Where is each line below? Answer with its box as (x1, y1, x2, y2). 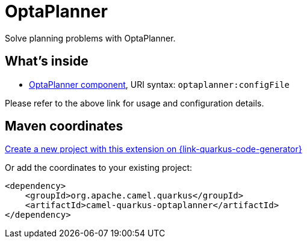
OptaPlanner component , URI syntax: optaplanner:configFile (29, 79, 290, 90)
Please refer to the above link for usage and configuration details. (5, 97, 264, 108)
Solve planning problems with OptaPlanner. (5, 32, 176, 43)
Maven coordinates (5, 118, 123, 134)
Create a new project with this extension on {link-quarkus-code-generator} (5, 144, 302, 155)
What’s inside (5, 54, 88, 69)
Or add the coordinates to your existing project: (5, 162, 193, 173)
